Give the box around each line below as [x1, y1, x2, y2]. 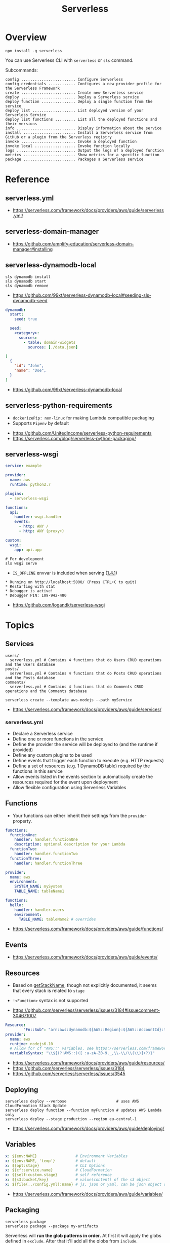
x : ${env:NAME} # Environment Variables [5, 1153, 128, 1159]
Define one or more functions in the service [12, 736, 104, 742]
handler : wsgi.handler [14, 514, 62, 520]
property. [12, 818, 32, 824]
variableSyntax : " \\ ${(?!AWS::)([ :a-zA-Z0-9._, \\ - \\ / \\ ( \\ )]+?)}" [10, 1051, 155, 1056]
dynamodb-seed [12, 297, 48, 303]
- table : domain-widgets [23, 340, 76, 345]
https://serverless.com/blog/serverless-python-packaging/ [12, 435, 137, 441]
